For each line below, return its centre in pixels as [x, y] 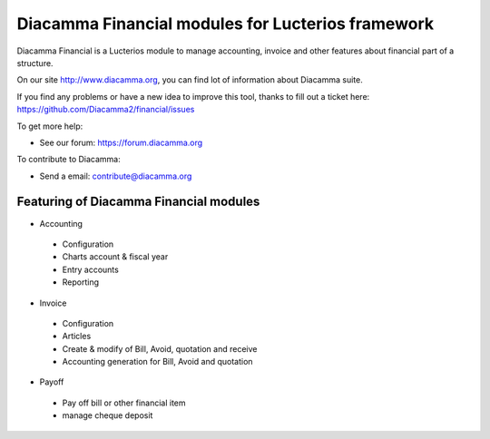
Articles [77, 337]
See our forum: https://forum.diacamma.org [121, 142]
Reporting [81, 282]
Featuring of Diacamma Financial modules [138, 202]
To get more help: [50, 126]
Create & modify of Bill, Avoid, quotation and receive [160, 348]
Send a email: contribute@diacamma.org [116, 176]
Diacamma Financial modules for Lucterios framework [225, 24]
